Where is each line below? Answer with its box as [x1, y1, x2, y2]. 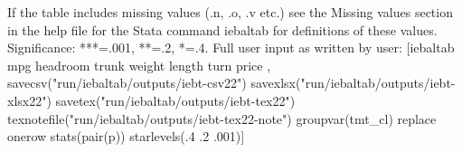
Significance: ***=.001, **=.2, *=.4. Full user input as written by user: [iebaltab [7, 38, 455, 57]
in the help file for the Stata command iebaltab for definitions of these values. [7, 20, 438, 39]
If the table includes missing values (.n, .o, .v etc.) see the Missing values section [7, 3, 453, 21]
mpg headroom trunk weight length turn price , [7, 55, 271, 74]
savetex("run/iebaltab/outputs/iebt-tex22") [55, 90, 296, 109]
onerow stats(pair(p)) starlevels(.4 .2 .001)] [7, 127, 245, 146]
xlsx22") [7, 90, 52, 109]
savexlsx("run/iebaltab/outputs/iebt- [250, 73, 456, 92]
